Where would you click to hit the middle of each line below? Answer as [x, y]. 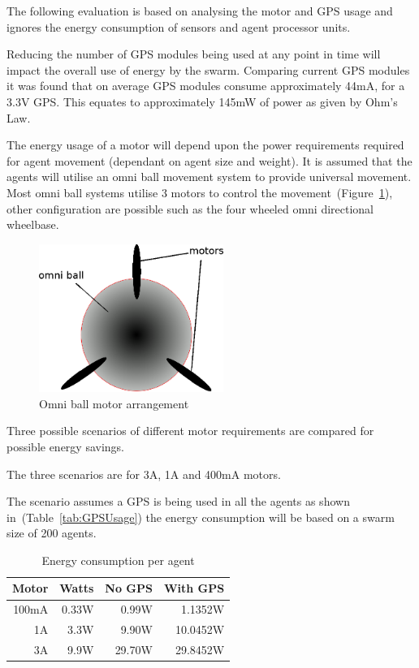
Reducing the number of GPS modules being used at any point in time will [194, 54]
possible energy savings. [66, 446]
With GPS [194, 588]
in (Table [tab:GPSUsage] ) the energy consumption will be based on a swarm [201, 517]
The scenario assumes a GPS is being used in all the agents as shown [178, 501]
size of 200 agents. [52, 533]
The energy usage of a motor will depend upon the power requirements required [205, 145]
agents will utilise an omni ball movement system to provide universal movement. [209, 177]
